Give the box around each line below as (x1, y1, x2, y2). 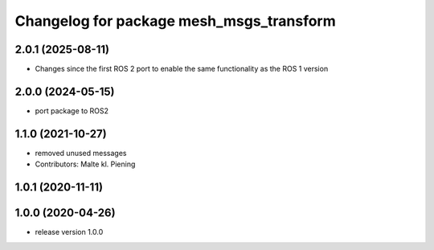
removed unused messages (35, 148, 127, 158)
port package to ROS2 (35, 105, 108, 116)
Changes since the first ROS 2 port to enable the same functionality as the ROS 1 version (35, 64, 329, 74)
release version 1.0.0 (35, 227, 104, 237)
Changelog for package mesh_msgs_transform (14, 12, 337, 30)
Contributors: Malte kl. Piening (35, 159, 136, 169)
